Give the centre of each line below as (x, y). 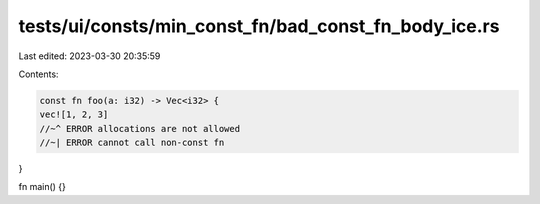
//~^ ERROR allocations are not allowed (139, 128)
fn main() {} (42, 187)
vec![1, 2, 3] (74, 114)
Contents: (38, 74)
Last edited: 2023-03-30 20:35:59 (89, 56)
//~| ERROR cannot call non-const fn (132, 143)
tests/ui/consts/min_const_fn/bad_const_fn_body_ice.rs (259, 26)
